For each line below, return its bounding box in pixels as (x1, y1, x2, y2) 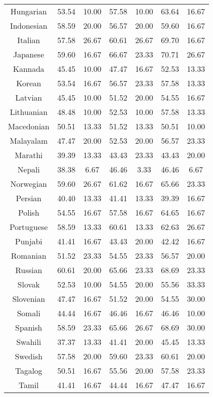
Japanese (13, 49, 44, 60)
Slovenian (12, 293, 45, 304)
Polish (18, 207, 40, 218)
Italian (17, 34, 40, 46)
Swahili (16, 336, 42, 347)
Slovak (17, 279, 40, 290)
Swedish (15, 350, 43, 362)
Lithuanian (9, 106, 48, 117)
